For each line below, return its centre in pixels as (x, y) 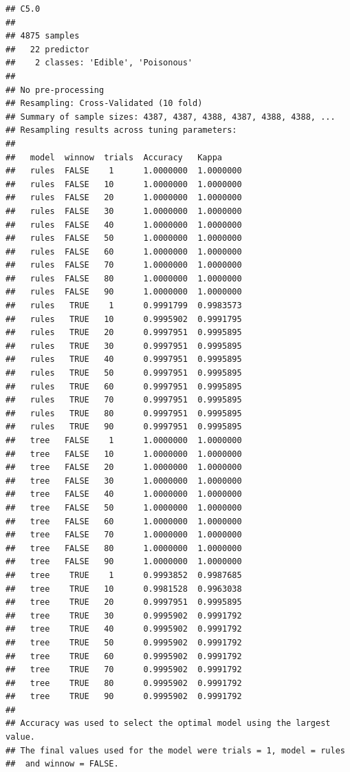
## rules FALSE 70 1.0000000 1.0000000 (124, 265)
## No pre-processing (55, 90)
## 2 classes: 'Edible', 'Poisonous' (99, 63)
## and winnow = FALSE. (62, 764)
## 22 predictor (47, 49)
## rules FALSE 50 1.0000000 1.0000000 (124, 238)
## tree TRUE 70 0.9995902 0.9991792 (124, 670)
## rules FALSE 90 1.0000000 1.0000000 (124, 292)
